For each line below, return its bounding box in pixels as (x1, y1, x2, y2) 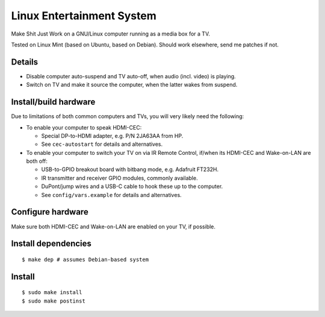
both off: (26, 157, 48, 165)
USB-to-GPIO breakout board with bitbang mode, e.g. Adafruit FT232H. (41, 166, 219, 173)
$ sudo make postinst (22, 297, 85, 304)
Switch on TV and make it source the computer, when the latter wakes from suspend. (26, 81, 238, 89)
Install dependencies (11, 239, 91, 249)
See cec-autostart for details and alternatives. (41, 140, 162, 148)
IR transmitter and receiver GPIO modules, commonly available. (41, 174, 198, 181)
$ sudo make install (22, 289, 82, 296)
